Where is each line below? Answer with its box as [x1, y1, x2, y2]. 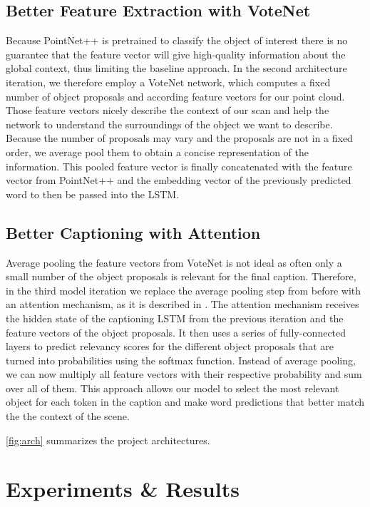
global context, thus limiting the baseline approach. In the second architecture [6, 61, 347, 76]
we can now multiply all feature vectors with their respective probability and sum [6, 367, 362, 381]
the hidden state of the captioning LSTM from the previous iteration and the [6, 310, 344, 325]
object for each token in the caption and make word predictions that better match [6, 394, 365, 409]
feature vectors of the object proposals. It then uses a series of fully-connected [6, 324, 346, 339]
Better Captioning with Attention [6, 221, 261, 243]
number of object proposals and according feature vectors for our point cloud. [6, 88, 345, 103]
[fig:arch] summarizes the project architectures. [6, 432, 210, 447]
